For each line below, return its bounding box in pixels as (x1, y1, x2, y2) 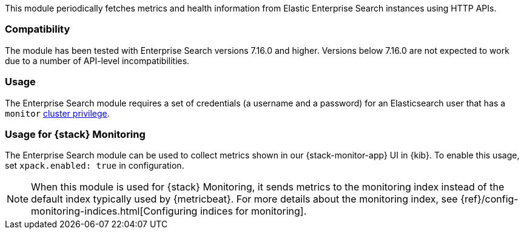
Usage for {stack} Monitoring (5, 128, 146, 140)
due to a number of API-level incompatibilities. (5, 55, 190, 66)
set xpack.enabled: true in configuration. (5, 160, 184, 171)
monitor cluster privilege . (5, 108, 110, 119)
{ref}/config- (460, 193, 519, 206)
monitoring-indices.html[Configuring (31, 205, 198, 218)
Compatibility (5, 23, 70, 36)
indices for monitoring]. (200, 205, 307, 218)
